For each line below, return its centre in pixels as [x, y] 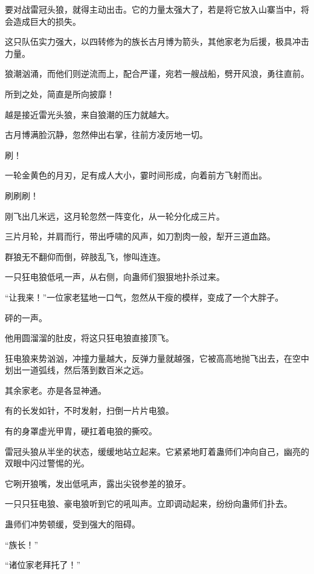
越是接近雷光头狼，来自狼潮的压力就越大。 [89, 114]
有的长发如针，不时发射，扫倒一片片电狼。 [89, 410]
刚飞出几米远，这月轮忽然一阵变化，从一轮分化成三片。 [115, 216]
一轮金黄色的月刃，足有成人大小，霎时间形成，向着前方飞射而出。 [136, 175]
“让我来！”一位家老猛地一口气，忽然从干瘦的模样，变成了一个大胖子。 [144, 297]
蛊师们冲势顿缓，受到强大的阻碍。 [72, 524]
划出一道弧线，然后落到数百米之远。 [77, 370]
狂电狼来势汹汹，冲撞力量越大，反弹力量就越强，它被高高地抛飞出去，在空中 [157, 358]
